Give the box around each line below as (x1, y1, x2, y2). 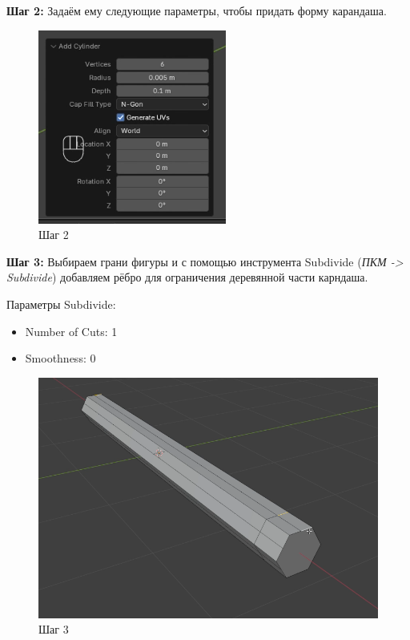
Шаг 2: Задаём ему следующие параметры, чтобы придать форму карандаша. (6, 2, 387, 18)
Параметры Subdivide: (6, 295, 116, 312)
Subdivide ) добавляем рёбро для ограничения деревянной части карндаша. (6, 269, 368, 286)
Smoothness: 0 (25, 350, 96, 367)
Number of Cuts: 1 (25, 322, 118, 339)
